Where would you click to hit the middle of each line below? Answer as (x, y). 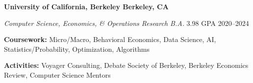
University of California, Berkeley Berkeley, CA (86, 6)
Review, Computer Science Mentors (57, 74)
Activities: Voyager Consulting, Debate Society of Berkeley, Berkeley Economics (126, 65)
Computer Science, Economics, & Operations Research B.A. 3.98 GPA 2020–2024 (126, 23)
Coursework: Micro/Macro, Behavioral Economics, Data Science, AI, (110, 39)
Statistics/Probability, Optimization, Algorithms (77, 49)
